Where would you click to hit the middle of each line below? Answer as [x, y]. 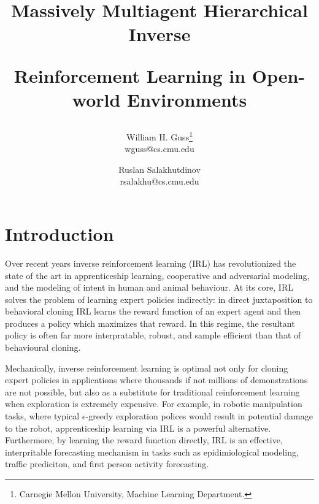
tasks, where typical [42, 416]
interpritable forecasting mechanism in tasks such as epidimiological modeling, [152, 452]
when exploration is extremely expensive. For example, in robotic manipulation [154, 404]
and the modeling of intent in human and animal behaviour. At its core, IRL [149, 287]
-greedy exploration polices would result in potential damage [199, 416]
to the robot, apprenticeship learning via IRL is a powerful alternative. [138, 428]
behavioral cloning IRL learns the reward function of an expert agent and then [153, 311]
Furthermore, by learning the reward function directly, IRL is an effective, [144, 440]
